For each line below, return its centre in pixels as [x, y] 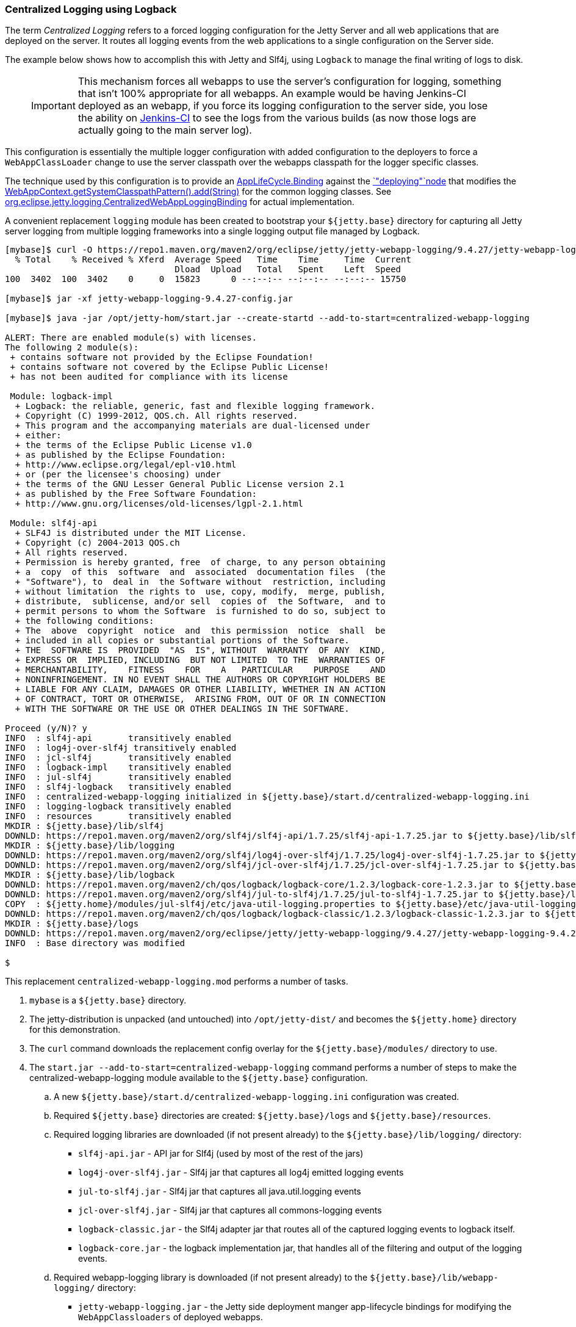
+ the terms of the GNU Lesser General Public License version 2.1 [180, 484]
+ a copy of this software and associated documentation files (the [200, 572]
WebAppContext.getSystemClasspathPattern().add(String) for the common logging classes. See [198, 192]
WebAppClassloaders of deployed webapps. [171, 1317]
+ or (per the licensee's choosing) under [118, 475]
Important [53, 106]
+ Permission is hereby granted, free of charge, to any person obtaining [200, 562]
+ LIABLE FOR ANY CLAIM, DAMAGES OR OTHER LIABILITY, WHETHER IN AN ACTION [200, 689]
